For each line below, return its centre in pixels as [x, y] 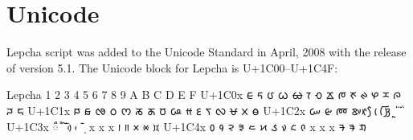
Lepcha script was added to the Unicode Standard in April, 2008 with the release [206, 52]
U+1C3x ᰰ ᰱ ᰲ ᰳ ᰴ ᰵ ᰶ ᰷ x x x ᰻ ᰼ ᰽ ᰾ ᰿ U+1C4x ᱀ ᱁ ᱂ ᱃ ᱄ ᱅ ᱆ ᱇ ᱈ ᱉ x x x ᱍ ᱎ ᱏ [187, 126]
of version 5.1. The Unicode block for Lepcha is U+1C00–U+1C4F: [172, 67]
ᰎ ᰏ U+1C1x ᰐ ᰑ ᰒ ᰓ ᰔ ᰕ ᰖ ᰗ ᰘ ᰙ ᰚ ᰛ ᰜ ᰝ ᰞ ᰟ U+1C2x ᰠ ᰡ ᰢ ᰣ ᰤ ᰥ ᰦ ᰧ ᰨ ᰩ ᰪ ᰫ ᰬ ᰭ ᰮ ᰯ [204, 110]
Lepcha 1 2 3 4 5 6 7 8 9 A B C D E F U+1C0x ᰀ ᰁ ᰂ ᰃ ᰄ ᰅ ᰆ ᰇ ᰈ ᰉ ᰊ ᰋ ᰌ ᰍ [204, 95]
